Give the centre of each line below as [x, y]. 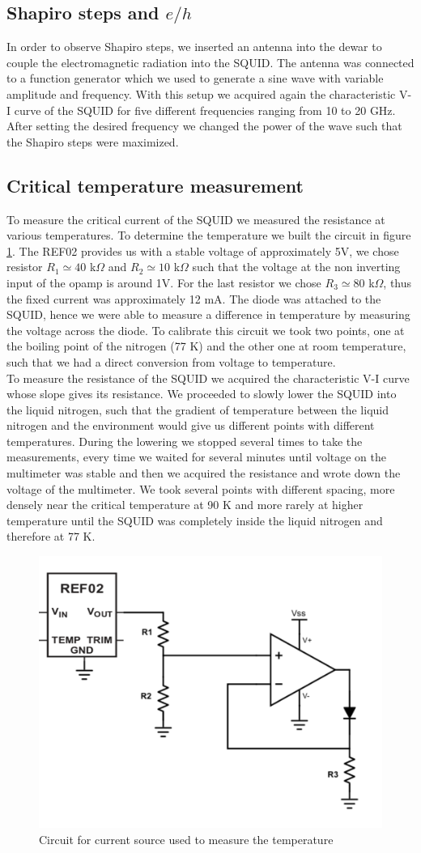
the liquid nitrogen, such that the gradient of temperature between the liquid [198, 409]
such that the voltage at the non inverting [296, 267]
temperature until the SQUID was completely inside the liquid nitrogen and [195, 520]
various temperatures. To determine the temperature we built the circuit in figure [209, 235]
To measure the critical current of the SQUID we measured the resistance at [196, 219]
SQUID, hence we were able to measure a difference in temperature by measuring [208, 314]
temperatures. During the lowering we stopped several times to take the [185, 441]
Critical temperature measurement [155, 185]
